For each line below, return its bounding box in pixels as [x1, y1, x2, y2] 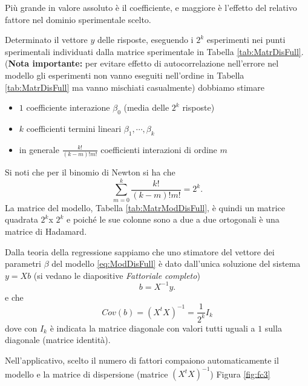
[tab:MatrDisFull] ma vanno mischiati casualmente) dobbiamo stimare [5, 80, 264, 93]
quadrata [5, 213, 38, 226]
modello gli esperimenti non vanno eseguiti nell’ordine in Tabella [5, 68, 244, 81]
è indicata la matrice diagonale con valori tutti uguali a [50, 321, 255, 334]
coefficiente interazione [26, 101, 110, 114]
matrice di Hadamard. [5, 224, 87, 237]
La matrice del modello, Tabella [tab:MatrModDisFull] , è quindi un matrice [5, 201, 285, 214]
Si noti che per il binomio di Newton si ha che [5, 166, 175, 178]
